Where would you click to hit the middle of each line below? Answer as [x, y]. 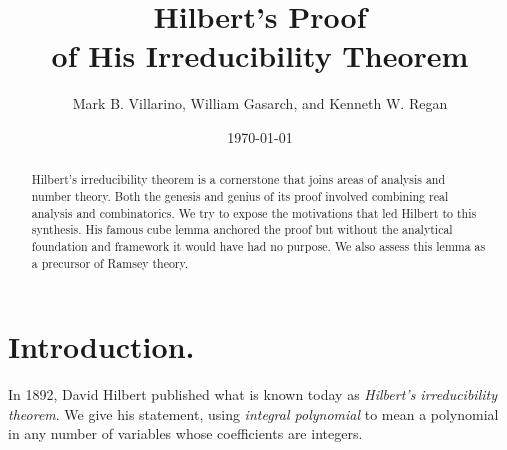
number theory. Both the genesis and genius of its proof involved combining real [240, 195]
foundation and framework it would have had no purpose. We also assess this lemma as [258, 245]
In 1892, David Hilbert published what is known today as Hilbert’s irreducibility [252, 394]
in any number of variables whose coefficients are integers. [185, 433]
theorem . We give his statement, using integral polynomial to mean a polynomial [253, 413]
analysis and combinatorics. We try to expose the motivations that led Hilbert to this [254, 212]
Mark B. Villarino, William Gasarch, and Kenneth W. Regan [260, 103]
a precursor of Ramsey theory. [110, 262]
